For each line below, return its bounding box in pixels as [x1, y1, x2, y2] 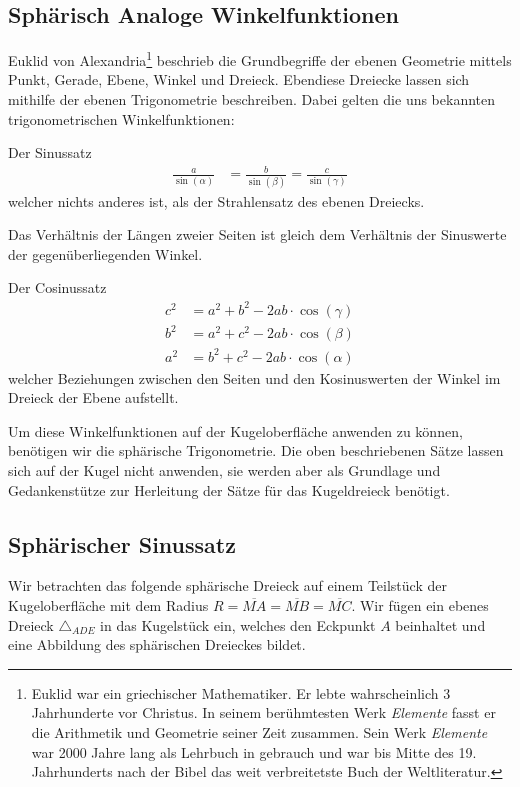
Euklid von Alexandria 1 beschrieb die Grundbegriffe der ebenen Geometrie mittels [8, 47, 512, 70]
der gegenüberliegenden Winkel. [8, 243, 203, 264]
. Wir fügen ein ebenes [351, 595, 489, 616]
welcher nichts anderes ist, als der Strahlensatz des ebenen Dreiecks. [8, 190, 425, 211]
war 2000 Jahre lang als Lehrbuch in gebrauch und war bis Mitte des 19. [31, 741, 477, 762]
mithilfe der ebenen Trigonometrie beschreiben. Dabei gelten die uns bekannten [8, 89, 496, 110]
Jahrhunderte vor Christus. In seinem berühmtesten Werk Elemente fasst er [31, 702, 496, 723]
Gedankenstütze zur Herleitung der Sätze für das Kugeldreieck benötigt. [8, 479, 450, 500]
